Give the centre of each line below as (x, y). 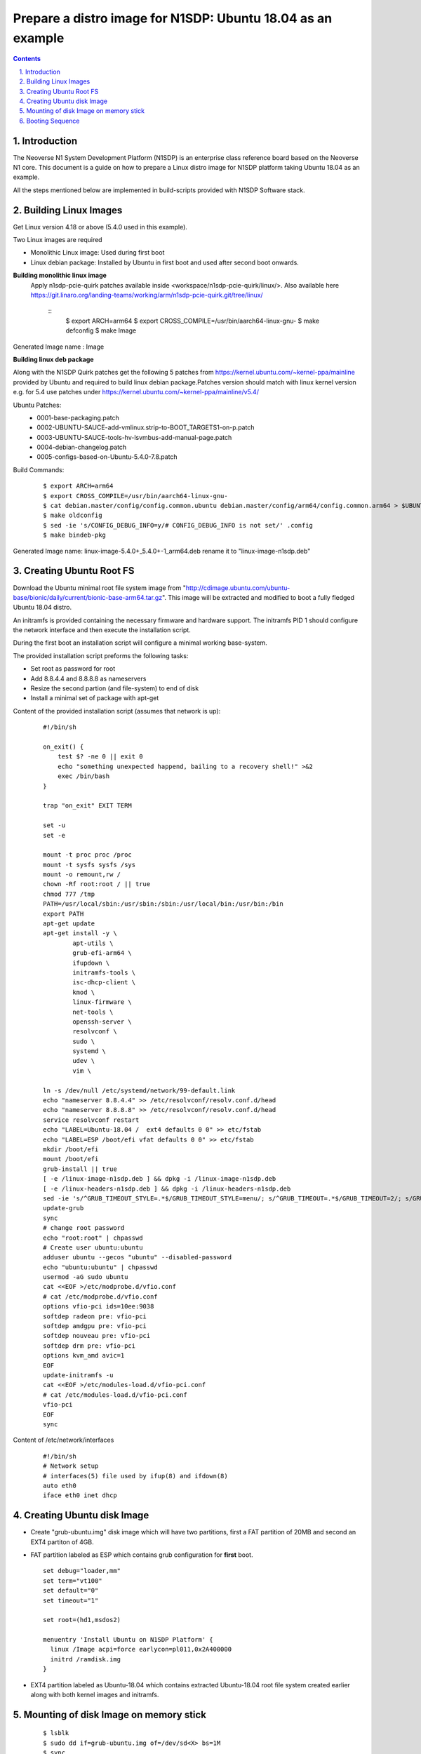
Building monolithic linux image (60, 275)
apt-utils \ (93, 943)
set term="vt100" (73, 1581)
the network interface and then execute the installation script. (102, 630)
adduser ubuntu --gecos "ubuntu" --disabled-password (137, 1257)
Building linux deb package (53, 359)
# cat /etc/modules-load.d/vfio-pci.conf (115, 1395)
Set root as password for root (73, 669)
